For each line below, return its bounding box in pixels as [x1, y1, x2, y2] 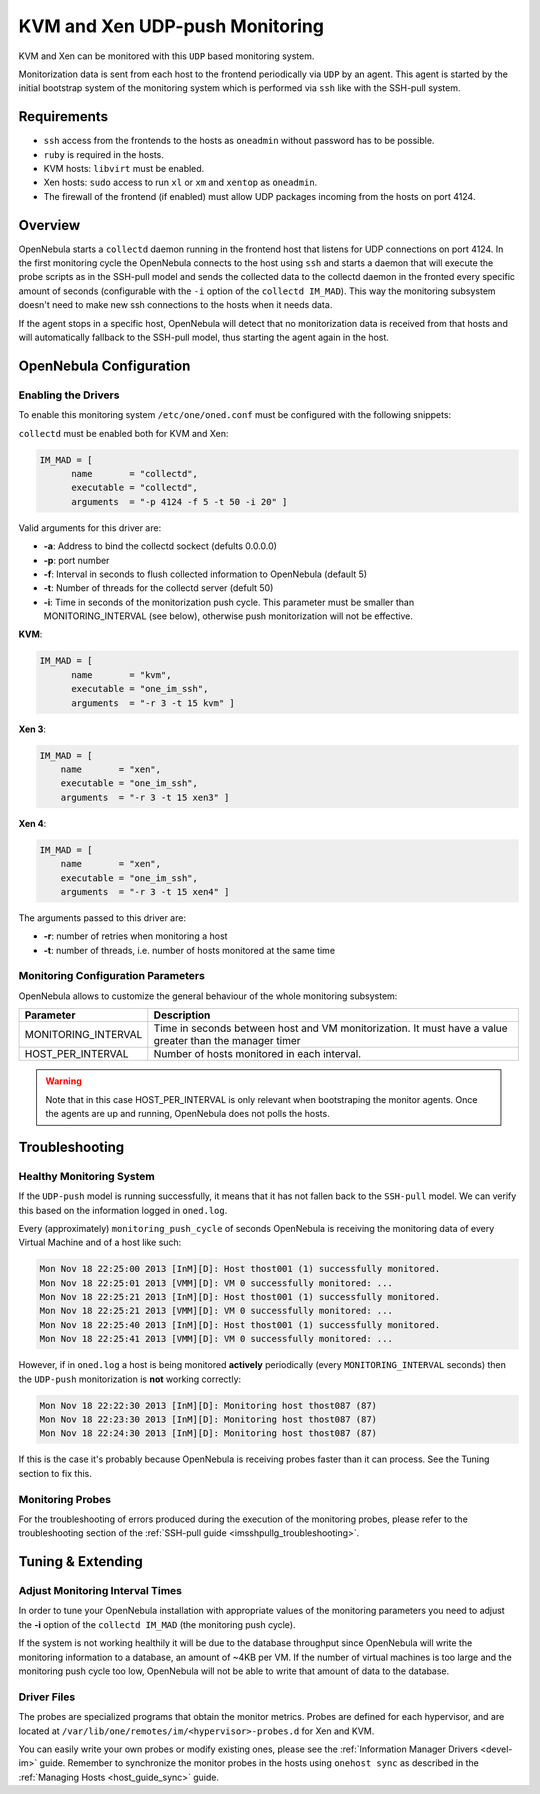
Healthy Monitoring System [18, 1169, 155, 1183]
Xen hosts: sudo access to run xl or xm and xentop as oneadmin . [43, 176, 318, 189]
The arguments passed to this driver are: [18, 911, 187, 924]
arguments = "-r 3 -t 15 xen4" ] [60, 886, 230, 897]
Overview [18, 216, 81, 234]
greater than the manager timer [153, 1034, 301, 1048]
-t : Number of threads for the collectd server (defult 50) [43, 582, 274, 594]
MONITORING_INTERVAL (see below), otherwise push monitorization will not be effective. [43, 610, 414, 622]
